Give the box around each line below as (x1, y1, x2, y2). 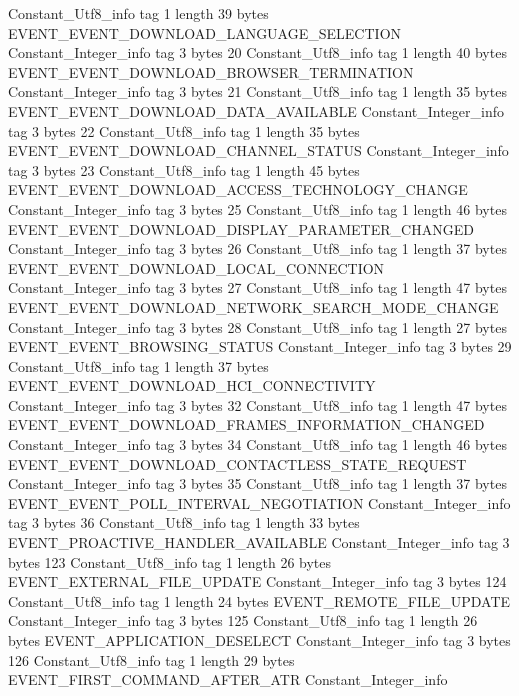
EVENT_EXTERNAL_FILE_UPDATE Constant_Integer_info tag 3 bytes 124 (8, 571, 507, 592)
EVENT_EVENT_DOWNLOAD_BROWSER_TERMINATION (8, 61, 414, 82)
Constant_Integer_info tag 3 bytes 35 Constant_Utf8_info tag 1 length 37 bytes (8, 473, 507, 494)
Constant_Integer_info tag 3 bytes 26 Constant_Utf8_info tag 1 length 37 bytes (8, 238, 507, 259)
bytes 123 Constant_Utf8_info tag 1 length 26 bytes (8, 551, 332, 572)
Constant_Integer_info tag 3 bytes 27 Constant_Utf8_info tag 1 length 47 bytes (8, 277, 507, 298)
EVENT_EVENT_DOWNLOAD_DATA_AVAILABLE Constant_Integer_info (8, 100, 504, 121)
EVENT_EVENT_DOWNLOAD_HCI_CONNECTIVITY (8, 375, 376, 396)
